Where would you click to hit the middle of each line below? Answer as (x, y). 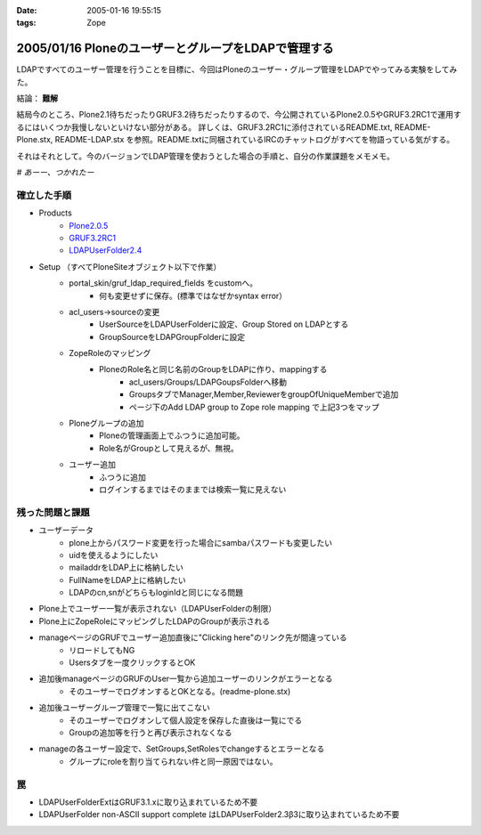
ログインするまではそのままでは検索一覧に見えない (193, 489)
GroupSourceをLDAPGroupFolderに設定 (172, 336)
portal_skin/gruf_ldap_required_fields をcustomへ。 (163, 283)
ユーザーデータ (66, 531)
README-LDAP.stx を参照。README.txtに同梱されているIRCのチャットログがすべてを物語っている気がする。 (254, 140)
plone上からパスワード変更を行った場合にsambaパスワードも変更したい (201, 542)
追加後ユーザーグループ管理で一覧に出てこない (124, 708)
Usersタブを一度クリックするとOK (132, 662)
